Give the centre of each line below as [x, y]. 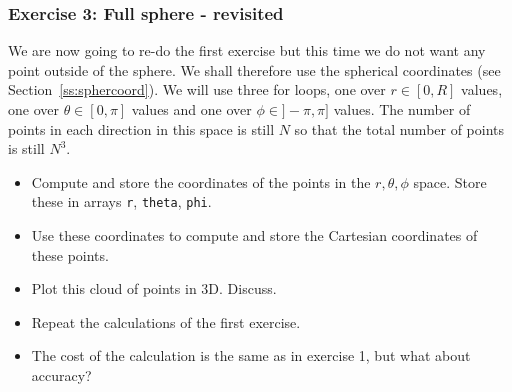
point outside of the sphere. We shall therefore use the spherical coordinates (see [254, 69]
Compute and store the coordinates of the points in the [201, 181]
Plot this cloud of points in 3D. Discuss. [154, 288]
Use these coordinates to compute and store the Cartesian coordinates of [254, 235]
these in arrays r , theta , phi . [121, 201]
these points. [70, 254]
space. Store [450, 181]
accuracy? [61, 375]
